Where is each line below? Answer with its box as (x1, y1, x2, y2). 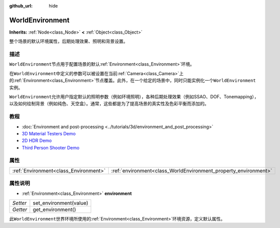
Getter (12, 206, 28, 213)
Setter (12, 199, 27, 206)
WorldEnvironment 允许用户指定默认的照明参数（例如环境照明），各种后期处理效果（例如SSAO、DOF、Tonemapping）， (9, 94, 259, 100)
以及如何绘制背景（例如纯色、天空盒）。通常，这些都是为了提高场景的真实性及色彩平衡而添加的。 (9, 101, 209, 107)
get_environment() (33, 206, 76, 213)
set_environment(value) (33, 199, 89, 206)
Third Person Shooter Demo (22, 144, 80, 150)
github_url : (9, 3, 33, 9)
